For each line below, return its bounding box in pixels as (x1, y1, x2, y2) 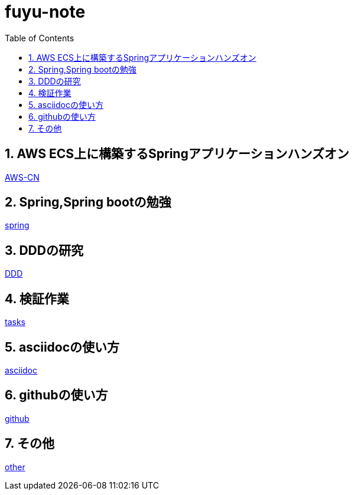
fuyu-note (5, 2, 86, 22)
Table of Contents (5, 32, 74, 43)
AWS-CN (5, 172, 40, 182)
